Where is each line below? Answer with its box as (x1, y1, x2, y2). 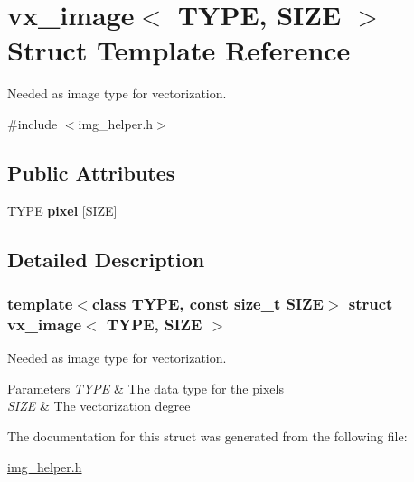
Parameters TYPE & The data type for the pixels (7, 378, 284, 397)
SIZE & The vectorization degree (7, 396, 191, 415)
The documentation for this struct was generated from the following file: (7, 427, 408, 445)
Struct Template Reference (7, 32, 351, 69)
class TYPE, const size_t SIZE (91, 292, 324, 314)
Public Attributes (7, 158, 175, 186)
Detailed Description (7, 245, 205, 273)
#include (7, 114, 58, 133)
